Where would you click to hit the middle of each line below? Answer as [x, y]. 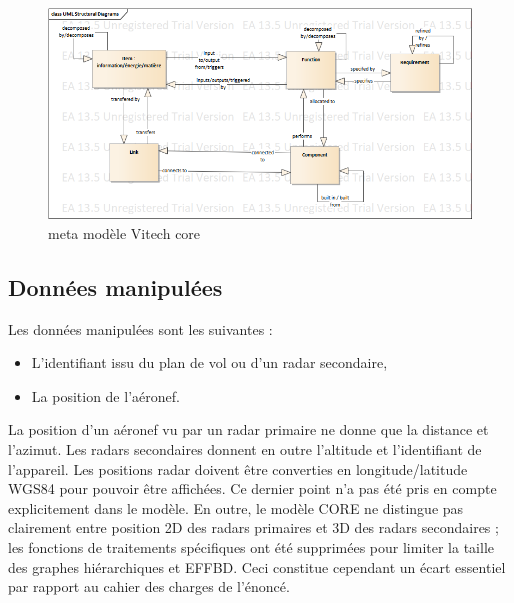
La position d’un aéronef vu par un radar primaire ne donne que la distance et [248, 429]
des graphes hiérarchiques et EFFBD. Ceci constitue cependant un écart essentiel [257, 566]
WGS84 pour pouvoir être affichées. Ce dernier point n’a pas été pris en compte [252, 488]
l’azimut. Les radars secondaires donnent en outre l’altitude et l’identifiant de [245, 448]
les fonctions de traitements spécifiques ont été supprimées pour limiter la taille [251, 546]
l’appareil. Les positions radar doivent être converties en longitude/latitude [238, 468]
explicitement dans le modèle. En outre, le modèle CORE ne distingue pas [236, 507]
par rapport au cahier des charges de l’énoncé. [149, 586]
